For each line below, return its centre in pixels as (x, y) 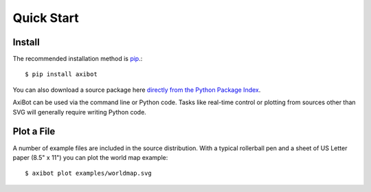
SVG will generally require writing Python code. (80, 112)
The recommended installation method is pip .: (78, 59)
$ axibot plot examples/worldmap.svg (89, 173)
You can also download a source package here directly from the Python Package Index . (137, 90)
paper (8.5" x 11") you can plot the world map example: (90, 157)
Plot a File (34, 131)
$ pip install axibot (61, 74)
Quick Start (46, 18)
